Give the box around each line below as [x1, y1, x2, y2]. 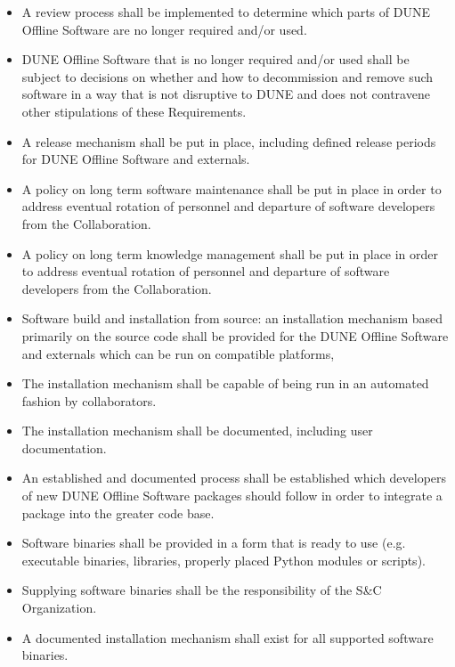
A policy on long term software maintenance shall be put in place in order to [21, 179, 442, 198]
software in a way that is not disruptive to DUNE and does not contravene [21, 85, 430, 103]
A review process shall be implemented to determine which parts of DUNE [21, 3, 430, 20]
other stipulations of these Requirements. [21, 102, 247, 120]
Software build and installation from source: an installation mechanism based [21, 309, 443, 328]
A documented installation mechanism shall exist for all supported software [21, 628, 434, 647]
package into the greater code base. [21, 503, 215, 522]
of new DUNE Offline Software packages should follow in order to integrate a [21, 486, 443, 505]
